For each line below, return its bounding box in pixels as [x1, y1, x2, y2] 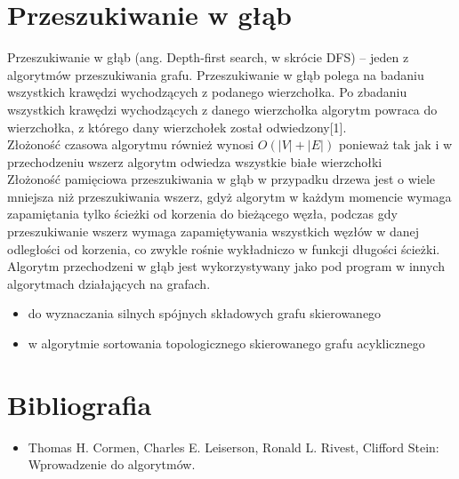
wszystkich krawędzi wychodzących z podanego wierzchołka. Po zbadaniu [7, 83, 407, 101]
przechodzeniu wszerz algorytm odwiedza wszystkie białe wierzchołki [7, 152, 382, 171]
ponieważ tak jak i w [338, 135, 453, 154]
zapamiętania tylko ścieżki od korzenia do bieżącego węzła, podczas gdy [7, 204, 398, 223]
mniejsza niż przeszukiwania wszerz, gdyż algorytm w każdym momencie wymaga [7, 187, 452, 205]
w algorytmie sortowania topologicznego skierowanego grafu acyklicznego [28, 334, 425, 353]
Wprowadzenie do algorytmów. [28, 455, 196, 474]
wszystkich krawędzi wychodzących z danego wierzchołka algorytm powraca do [7, 100, 438, 118]
